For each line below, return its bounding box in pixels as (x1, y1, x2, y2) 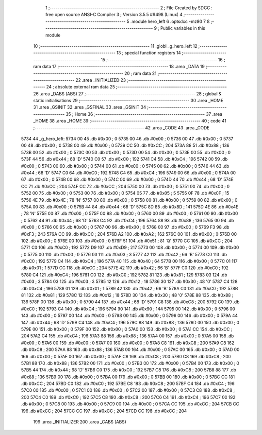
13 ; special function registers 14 (116, 50, 181, 56)
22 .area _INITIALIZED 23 (75, 77, 126, 83)
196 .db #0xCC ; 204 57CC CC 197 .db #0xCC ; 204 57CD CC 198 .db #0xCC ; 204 (21, 408, 187, 414)
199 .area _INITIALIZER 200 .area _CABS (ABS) (33, 419, 126, 425)
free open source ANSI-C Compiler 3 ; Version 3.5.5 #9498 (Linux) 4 (45, 12, 183, 17)
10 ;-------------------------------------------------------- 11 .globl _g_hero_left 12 (33, 43, 197, 49)
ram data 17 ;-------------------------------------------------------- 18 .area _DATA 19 (33, 64, 205, 70)
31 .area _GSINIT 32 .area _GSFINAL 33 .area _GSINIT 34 (33, 104, 147, 110)
